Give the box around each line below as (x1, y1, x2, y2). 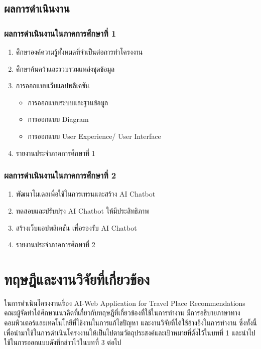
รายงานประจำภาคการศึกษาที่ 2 (16, 239, 95, 250)
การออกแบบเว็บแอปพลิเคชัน (16, 80, 90, 91)
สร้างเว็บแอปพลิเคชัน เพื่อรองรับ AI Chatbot (16, 222, 137, 233)
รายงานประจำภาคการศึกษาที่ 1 (16, 147, 95, 158)
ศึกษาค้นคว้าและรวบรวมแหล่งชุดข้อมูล (16, 63, 115, 74)
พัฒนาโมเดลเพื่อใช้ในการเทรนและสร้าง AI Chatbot (16, 189, 156, 199)
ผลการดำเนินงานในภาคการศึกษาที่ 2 (4, 169, 116, 182)
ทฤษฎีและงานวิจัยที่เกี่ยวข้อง (4, 268, 150, 289)
